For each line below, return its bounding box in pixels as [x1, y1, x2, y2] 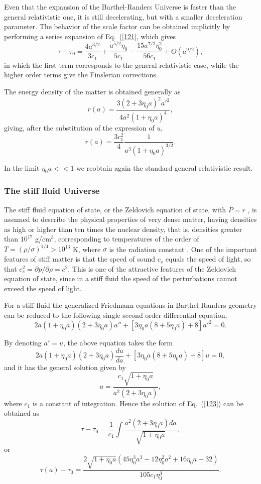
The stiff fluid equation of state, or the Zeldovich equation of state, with [4, 204, 226, 214]
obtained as [4, 408, 40, 418]
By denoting [4, 337, 42, 348]
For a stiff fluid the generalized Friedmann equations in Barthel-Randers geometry [4, 300, 257, 310]
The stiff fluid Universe [4, 184, 100, 197]
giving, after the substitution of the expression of [4, 123, 155, 133]
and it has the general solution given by [4, 361, 126, 372]
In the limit [4, 162, 40, 173]
